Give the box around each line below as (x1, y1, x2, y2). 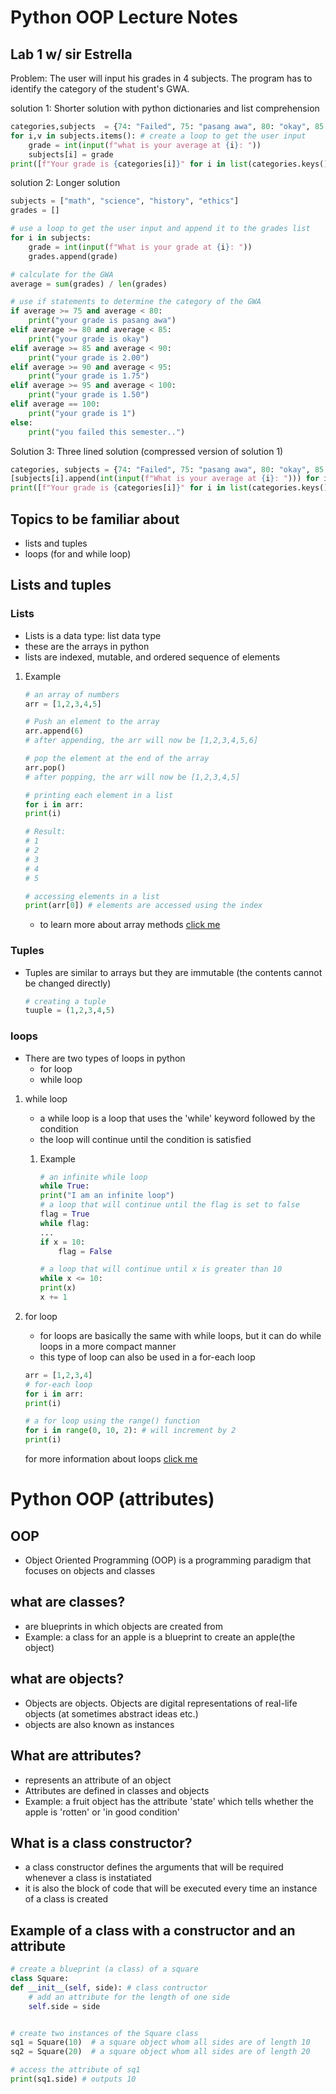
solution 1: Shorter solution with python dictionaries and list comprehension (10, 102, 320, 114)
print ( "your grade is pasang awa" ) (28, 316, 177, 326)
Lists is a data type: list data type (24, 629, 162, 641)
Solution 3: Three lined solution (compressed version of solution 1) (10, 445, 284, 457)
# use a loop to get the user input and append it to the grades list (10, 224, 311, 234)
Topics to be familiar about (10, 511, 180, 528)
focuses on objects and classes (24, 1565, 156, 1577)
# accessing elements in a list (24, 891, 160, 901)
